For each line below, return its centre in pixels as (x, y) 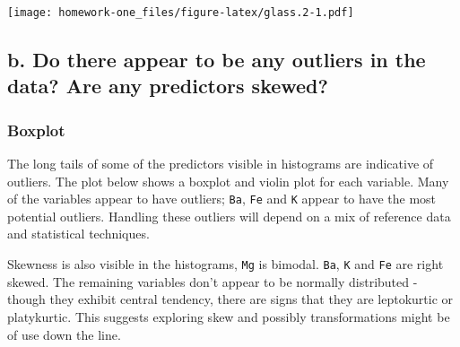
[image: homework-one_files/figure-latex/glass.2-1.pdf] (181, 13)
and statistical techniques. (78, 234)
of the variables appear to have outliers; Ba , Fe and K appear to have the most (222, 199)
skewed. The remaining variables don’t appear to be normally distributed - (213, 281)
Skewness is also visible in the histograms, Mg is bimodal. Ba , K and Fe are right (226, 264)
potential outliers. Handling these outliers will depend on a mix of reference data (229, 216)
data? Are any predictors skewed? (168, 86)
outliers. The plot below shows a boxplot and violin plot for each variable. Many (228, 181)
